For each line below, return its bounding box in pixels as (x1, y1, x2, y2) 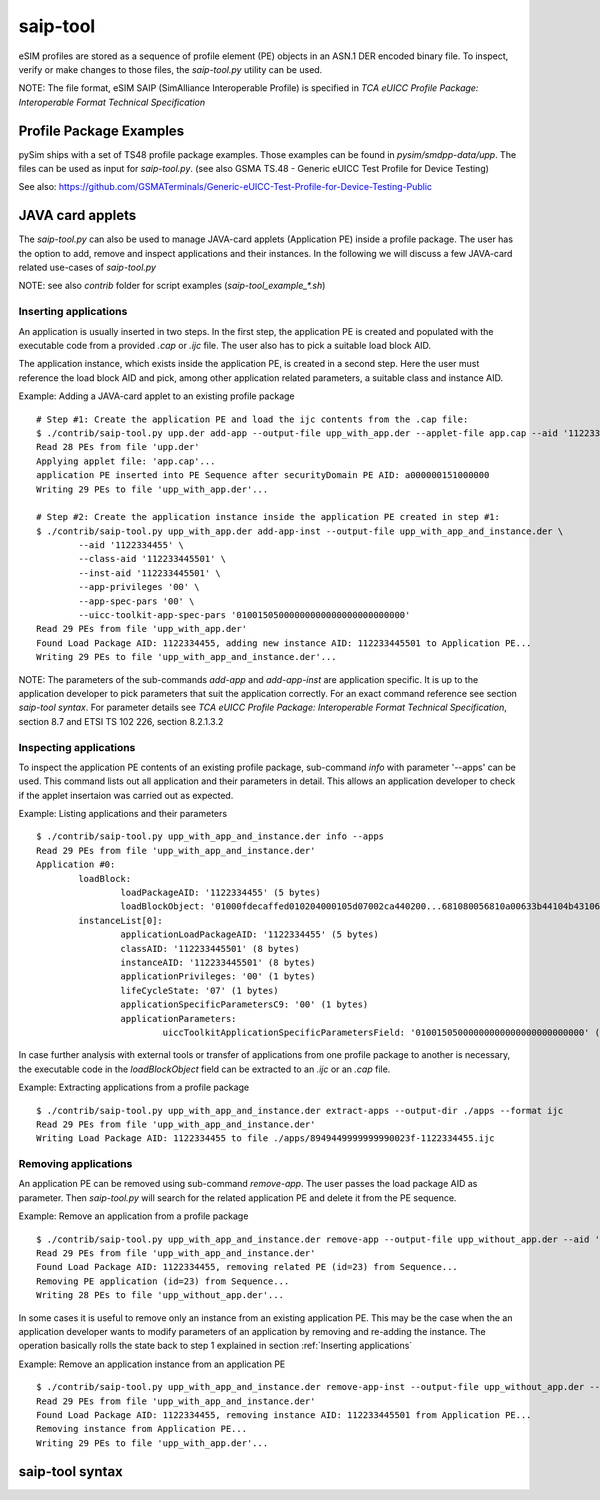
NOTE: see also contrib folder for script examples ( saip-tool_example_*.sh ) (18, 280, 326, 292)
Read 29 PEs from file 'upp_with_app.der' (36, 623, 248, 635)
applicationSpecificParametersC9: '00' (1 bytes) (120, 999, 369, 1010)
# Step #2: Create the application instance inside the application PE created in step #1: (36, 511, 500, 523)
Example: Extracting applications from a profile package (18, 1081, 250, 1094)
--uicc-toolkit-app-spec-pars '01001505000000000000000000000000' (78, 610, 411, 621)
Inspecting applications (18, 740, 136, 754)
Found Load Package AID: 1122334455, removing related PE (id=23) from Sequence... (36, 1261, 459, 1273)
